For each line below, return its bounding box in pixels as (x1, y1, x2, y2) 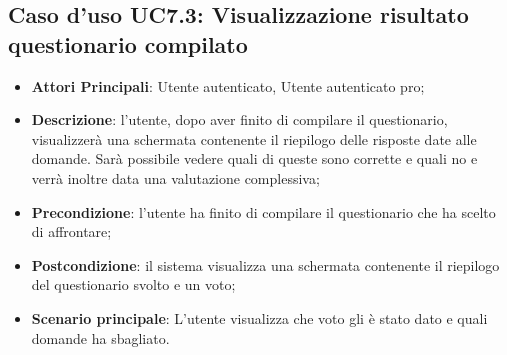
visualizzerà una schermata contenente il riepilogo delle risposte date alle (31, 128, 477, 149)
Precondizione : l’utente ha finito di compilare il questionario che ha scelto (31, 201, 496, 222)
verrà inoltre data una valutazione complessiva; (31, 167, 320, 188)
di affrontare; (31, 221, 112, 242)
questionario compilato (8, 28, 248, 59)
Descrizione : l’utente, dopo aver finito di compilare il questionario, (31, 109, 448, 130)
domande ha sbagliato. (31, 327, 170, 348)
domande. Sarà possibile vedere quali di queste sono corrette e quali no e (31, 148, 478, 169)
